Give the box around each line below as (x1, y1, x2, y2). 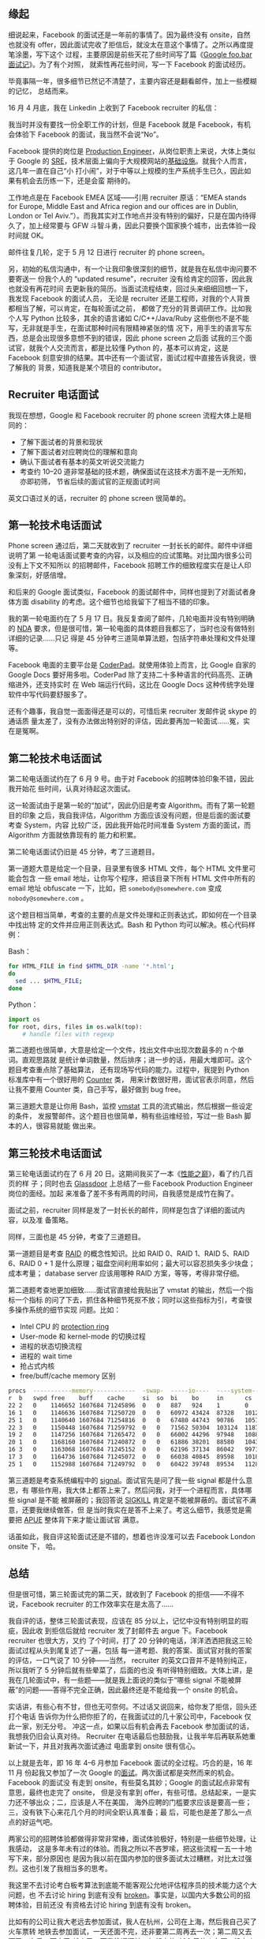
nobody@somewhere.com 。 (8, 894, 88, 903)
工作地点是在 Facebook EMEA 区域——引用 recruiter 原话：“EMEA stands (8, 192, 247, 202)
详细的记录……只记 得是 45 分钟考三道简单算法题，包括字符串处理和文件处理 (8, 633, 256, 643)
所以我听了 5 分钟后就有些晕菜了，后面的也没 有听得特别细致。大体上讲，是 (8, 1665, 254, 1675)
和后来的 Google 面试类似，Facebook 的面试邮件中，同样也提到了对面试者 (8, 587, 250, 597)
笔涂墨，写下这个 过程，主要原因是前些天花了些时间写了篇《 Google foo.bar (8, 50, 252, 59)
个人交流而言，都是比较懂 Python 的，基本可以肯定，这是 (42, 342, 229, 353)
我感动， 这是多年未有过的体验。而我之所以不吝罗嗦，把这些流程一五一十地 (8, 1844, 252, 1853)
